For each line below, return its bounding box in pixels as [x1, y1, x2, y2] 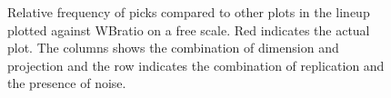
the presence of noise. [7, 73, 126, 93]
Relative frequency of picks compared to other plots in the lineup [7, 3, 370, 21]
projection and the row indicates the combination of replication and [7, 55, 385, 74]
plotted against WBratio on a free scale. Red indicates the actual [7, 20, 370, 39]
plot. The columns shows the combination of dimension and [7, 38, 339, 57]
